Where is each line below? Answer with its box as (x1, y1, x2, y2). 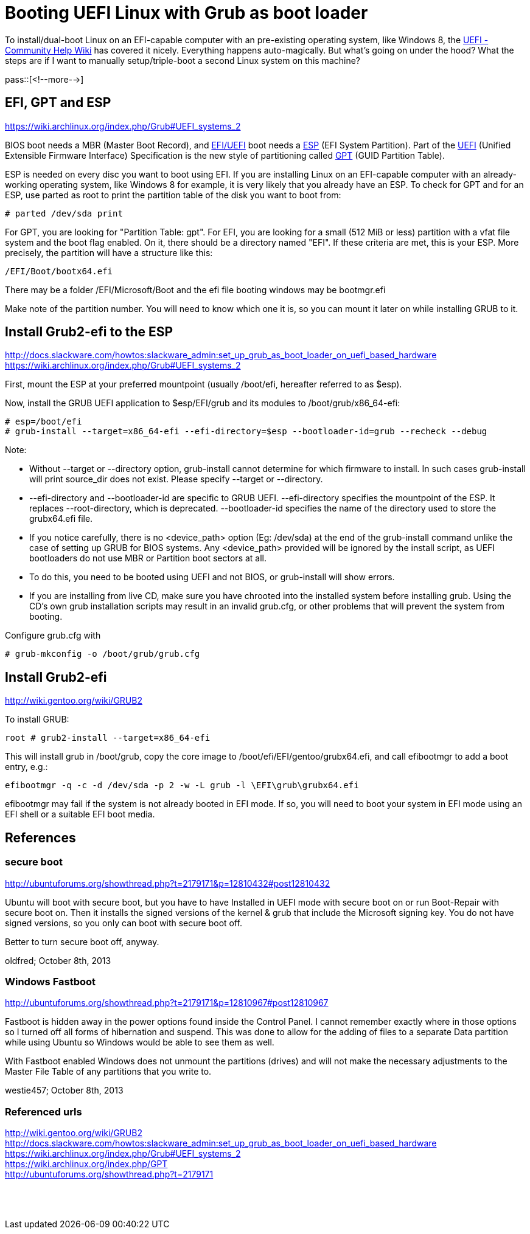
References (5, 830, 76, 845)
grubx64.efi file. (29, 513, 93, 524)
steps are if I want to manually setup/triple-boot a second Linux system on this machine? (5, 55, 361, 66)
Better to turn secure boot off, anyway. (5, 936, 159, 947)
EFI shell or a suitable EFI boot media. (5, 809, 155, 820)
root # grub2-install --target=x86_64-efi (5, 733, 211, 743)
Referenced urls (5, 1105, 82, 1118)
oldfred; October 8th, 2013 (5, 955, 111, 966)
